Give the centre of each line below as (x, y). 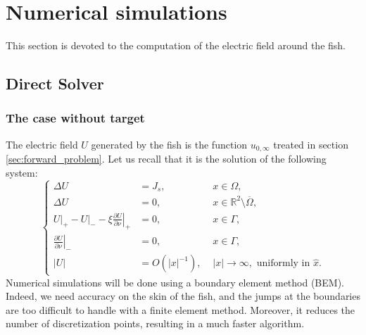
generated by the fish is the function (169, 144)
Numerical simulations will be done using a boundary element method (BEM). (175, 282)
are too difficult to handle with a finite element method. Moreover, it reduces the (181, 309)
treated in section (311, 144)
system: (22, 172)
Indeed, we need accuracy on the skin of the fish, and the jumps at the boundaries (183, 296)
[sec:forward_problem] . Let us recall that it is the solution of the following (166, 159)
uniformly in (283, 264)
